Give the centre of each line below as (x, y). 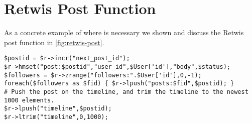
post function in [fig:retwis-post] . (54, 42)
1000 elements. (29, 100)
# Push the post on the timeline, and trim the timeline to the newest (126, 92)
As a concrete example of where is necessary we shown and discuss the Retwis (124, 32)
